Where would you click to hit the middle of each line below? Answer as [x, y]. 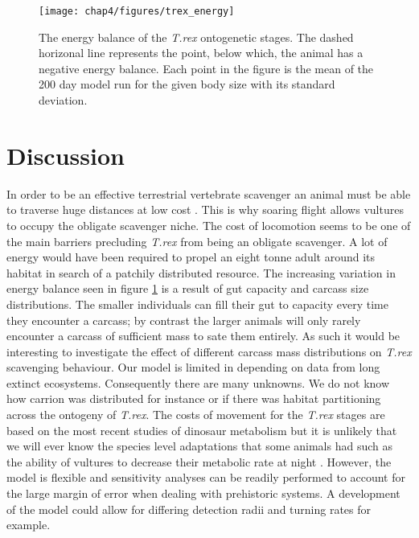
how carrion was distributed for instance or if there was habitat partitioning [194, 398]
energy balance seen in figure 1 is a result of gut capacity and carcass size [188, 288]
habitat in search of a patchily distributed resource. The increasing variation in [201, 272]
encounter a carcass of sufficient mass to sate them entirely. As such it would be [203, 336]
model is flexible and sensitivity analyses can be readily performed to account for [206, 477]
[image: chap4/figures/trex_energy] [137, 11]
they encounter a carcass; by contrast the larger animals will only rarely [184, 320]
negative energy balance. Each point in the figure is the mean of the [206, 68]
